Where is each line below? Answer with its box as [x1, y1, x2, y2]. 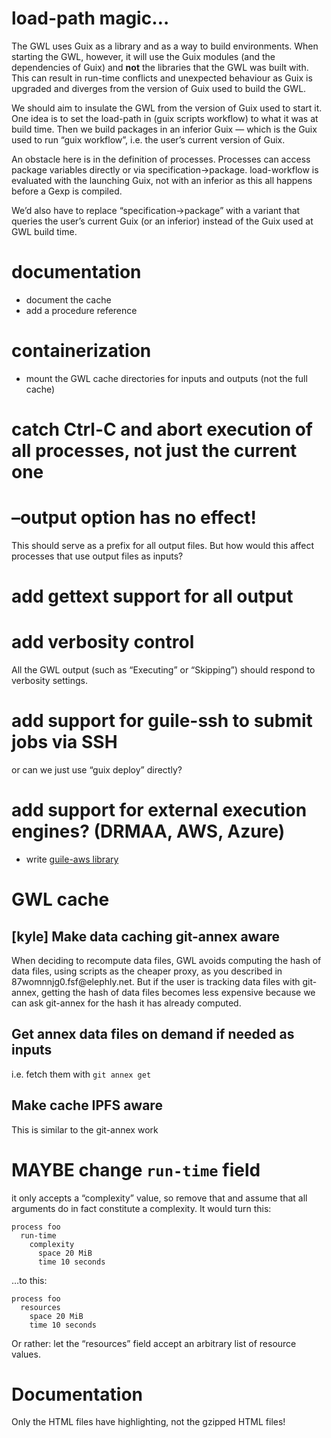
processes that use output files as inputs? [11, 550, 184, 562]
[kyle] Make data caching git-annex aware [11, 928, 281, 945]
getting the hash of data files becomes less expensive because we [40, 986, 316, 998]
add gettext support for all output [11, 585, 294, 608]
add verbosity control [11, 631, 195, 654]
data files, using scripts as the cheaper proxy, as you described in [11, 965, 283, 977]
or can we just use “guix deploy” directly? [11, 764, 183, 776]
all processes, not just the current [11, 440, 298, 462]
